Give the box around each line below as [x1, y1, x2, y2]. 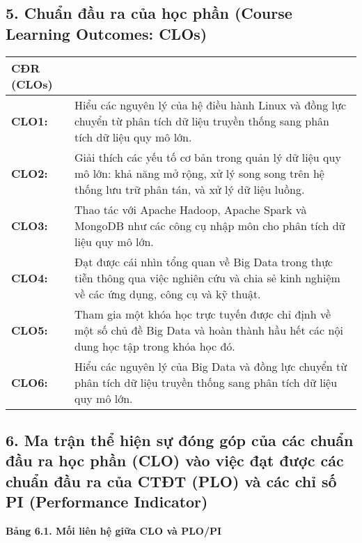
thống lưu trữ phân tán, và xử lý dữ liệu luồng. [74, 181, 305, 197]
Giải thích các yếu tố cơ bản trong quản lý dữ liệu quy [74, 148, 341, 165]
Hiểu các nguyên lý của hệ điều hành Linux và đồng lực [74, 96, 347, 113]
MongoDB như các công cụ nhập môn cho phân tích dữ [74, 217, 345, 234]
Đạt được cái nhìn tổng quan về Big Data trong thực [74, 253, 333, 270]
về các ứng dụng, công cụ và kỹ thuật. [74, 285, 261, 302]
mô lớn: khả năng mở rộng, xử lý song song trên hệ [74, 165, 324, 181]
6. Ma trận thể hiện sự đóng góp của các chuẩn [6, 429, 354, 450]
